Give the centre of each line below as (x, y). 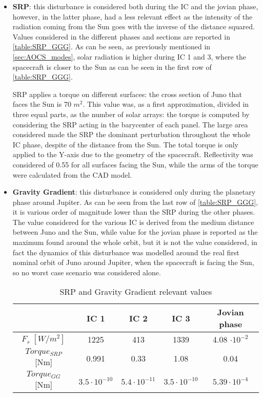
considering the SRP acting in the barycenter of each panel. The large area (130, 124)
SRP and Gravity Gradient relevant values (136, 292)
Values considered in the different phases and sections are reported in (121, 36)
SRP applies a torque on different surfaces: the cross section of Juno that (127, 94)
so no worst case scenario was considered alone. (87, 272)
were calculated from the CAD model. (72, 174)
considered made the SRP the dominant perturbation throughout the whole (131, 134)
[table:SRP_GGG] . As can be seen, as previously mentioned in (112, 46)
